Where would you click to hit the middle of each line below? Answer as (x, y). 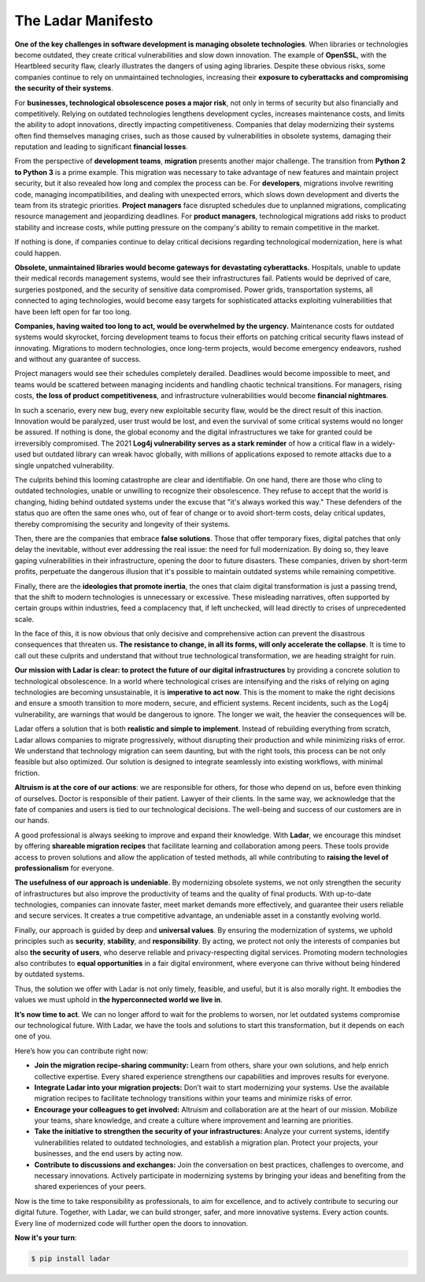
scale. (24, 619)
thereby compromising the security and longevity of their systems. (122, 524)
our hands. (32, 821)
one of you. (33, 1036)
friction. (27, 773)
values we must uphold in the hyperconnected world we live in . (119, 1000)
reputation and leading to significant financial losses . (101, 147)
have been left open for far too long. (73, 311)
